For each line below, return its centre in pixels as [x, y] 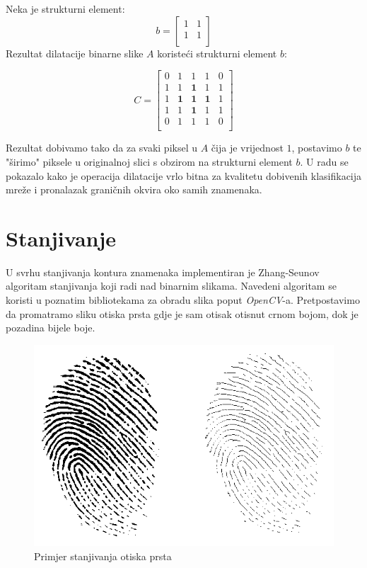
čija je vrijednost [247, 148]
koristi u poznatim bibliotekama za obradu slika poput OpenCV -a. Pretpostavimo [183, 300]
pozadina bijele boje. [51, 328]
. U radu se [324, 161]
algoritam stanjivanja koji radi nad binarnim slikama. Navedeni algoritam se [171, 286]
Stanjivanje [61, 238]
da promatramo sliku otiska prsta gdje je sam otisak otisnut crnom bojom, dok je [182, 313]
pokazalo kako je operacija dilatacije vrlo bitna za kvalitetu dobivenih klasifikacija [184, 175]
